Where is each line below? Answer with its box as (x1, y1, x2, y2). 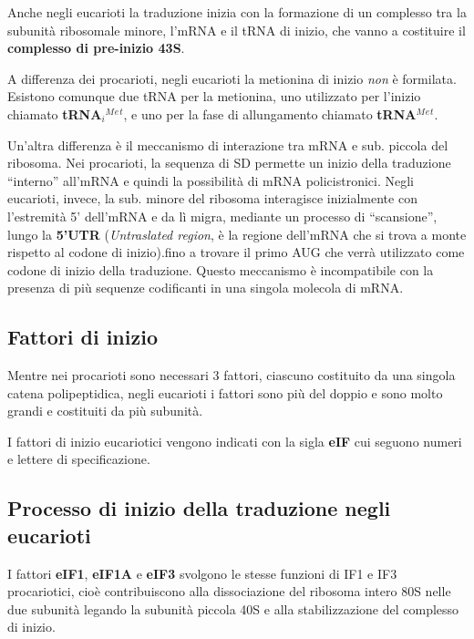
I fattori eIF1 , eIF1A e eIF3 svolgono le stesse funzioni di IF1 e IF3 (7, 563, 397, 582)
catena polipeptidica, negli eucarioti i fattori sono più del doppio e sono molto (7, 383, 443, 402)
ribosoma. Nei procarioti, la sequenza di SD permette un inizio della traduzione (7, 153, 451, 172)
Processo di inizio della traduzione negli (7, 494, 391, 522)
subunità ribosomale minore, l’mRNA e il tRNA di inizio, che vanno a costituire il (7, 20, 466, 39)
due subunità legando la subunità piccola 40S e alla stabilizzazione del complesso (7, 599, 459, 618)
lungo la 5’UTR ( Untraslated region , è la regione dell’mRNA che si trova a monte (7, 224, 467, 243)
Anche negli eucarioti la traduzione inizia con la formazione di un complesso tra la (7, 3, 467, 21)
